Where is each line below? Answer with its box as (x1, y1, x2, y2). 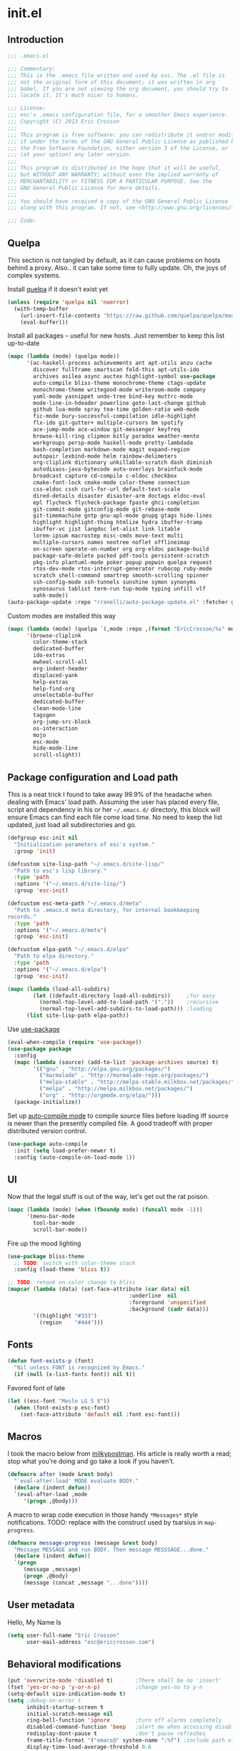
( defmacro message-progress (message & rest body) (7, 1539, 159, 1547)
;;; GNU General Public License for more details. (7, 184, 161, 191)
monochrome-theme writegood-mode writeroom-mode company (33, 386, 206, 393)
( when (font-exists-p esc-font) (14, 1404, 111, 1411)
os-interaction (33, 725, 79, 732)
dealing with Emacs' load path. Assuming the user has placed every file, (7, 798, 219, 806)
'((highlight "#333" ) (33, 1312, 98, 1319)
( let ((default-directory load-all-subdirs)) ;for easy (33, 992, 216, 999)
